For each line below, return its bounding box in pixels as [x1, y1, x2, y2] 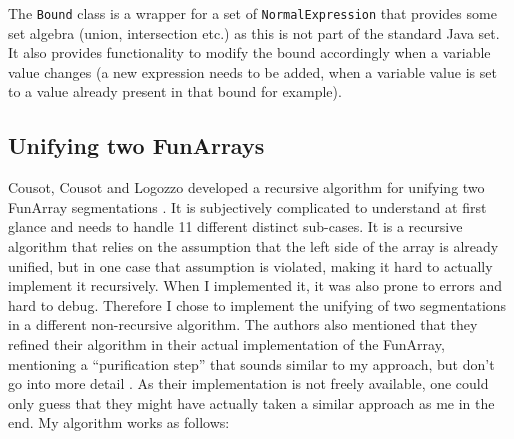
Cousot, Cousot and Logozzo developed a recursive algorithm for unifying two [8, 177, 485, 198]
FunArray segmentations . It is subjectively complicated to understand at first [8, 196, 487, 217]
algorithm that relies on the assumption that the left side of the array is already [8, 236, 499, 257]
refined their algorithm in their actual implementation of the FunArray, [8, 333, 445, 354]
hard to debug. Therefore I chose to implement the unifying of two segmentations [8, 294, 507, 315]
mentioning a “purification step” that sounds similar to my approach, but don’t [8, 353, 495, 374]
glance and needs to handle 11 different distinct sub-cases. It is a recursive [8, 216, 463, 237]
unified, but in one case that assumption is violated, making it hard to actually [8, 255, 493, 276]
